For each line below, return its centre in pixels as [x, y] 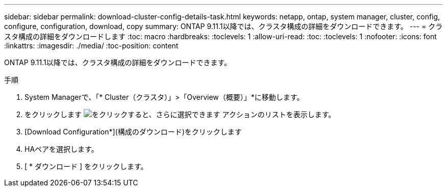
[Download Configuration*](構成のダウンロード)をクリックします [133, 132]
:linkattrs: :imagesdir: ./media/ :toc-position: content [91, 46]
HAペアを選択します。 [61, 149]
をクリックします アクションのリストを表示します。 [180, 114]
